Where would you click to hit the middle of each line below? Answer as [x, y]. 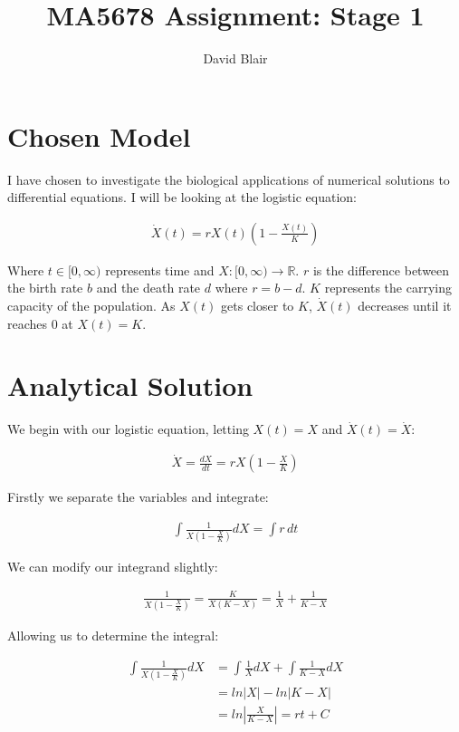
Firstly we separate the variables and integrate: [138, 497]
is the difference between [381, 270]
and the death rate [148, 288]
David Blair [235, 58]
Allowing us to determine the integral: [113, 636]
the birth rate [45, 288]
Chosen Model [99, 135]
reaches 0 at [40, 323]
